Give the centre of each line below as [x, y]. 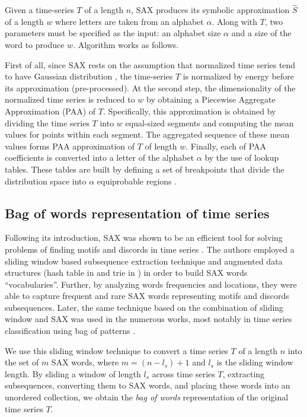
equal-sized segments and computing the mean [210, 122]
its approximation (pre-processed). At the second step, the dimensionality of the [150, 87]
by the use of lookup [242, 157]
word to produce [35, 44]
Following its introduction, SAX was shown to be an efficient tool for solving [144, 238]
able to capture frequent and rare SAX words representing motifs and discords [147, 296]
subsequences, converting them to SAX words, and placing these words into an [148, 385]
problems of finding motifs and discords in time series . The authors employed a [150, 249]
